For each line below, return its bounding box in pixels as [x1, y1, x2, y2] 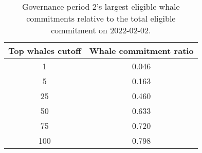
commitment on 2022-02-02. [51, 24, 151, 36]
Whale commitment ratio [89, 45, 194, 56]
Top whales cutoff [8, 45, 81, 56]
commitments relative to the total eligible [26, 12, 176, 24]
